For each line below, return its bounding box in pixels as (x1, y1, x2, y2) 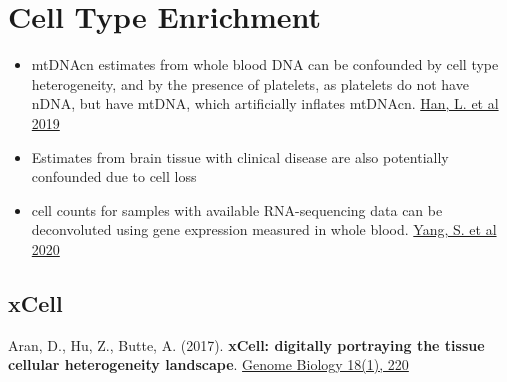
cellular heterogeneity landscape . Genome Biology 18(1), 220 (8, 354, 409, 375)
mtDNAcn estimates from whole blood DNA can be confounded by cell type (31, 54, 499, 75)
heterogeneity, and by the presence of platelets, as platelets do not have (31, 73, 469, 94)
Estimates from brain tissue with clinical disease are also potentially (31, 146, 449, 167)
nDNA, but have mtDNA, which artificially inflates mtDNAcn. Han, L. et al (31, 93, 499, 114)
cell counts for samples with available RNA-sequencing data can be (31, 199, 443, 220)
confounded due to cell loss (31, 166, 197, 187)
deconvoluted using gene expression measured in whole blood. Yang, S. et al (31, 219, 497, 240)
